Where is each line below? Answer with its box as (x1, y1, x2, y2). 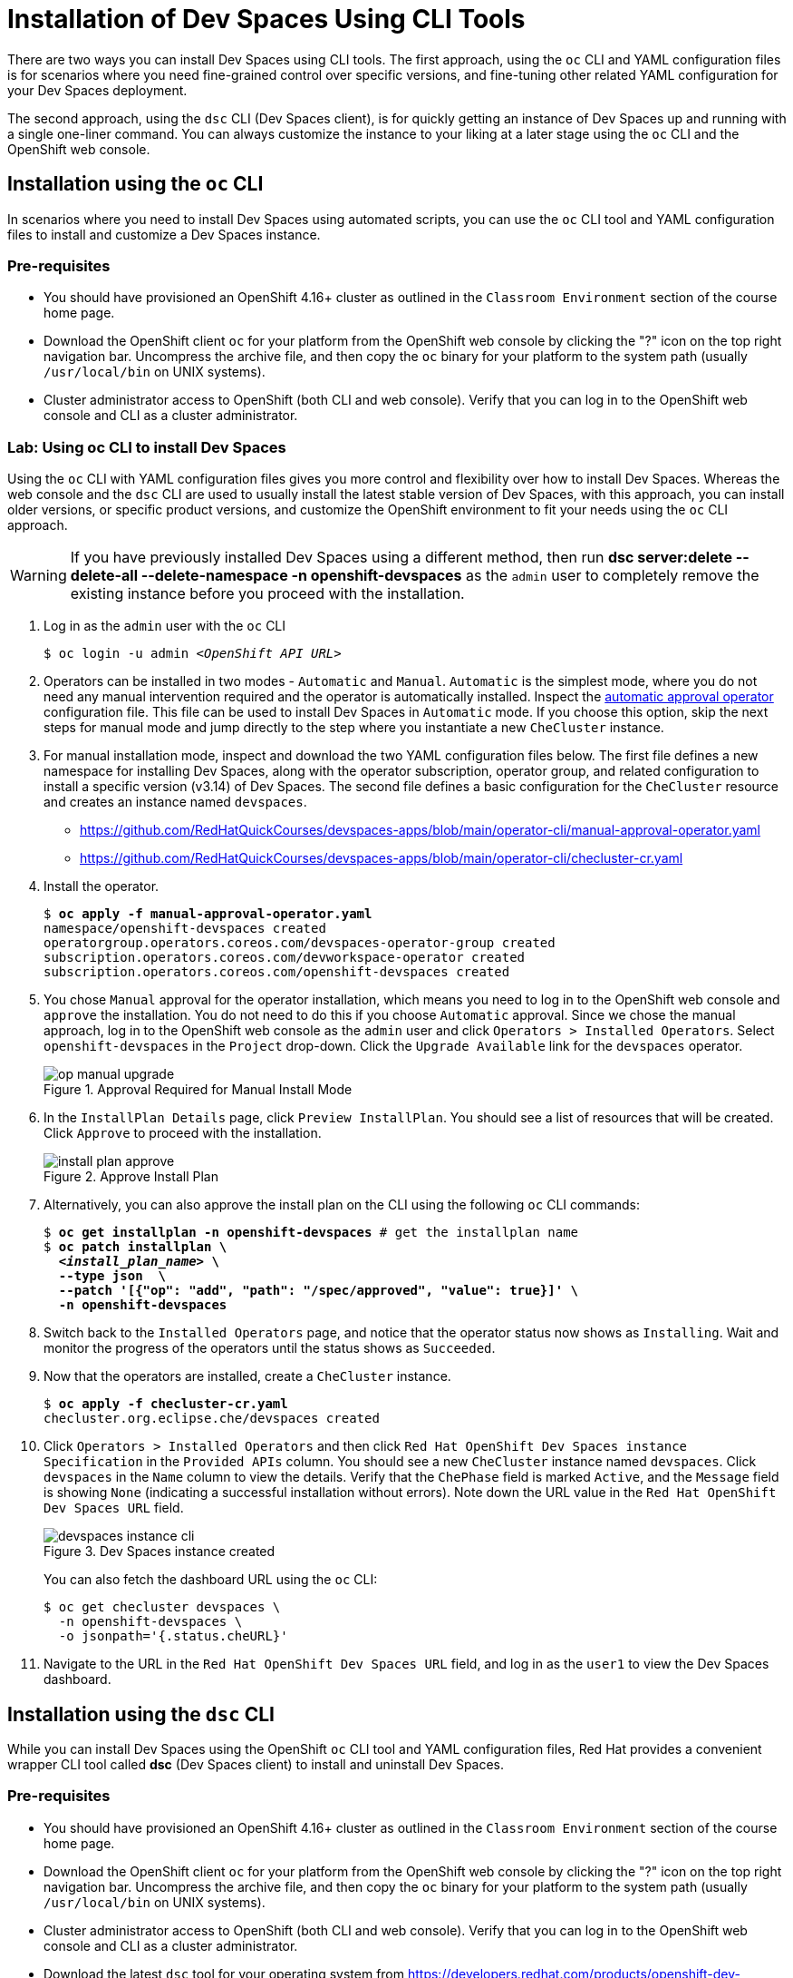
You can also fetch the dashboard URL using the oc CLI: (44, 1572, 378, 1588)
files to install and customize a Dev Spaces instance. (7, 226, 321, 242)
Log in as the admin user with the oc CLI (44, 618, 286, 634)
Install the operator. (44, 878, 160, 895)
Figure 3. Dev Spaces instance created (44, 1543, 276, 1560)
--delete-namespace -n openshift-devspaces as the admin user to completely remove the (140, 566, 759, 585)
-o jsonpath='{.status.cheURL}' (58, 1629, 288, 1644)
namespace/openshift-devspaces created (44, 921, 326, 936)
